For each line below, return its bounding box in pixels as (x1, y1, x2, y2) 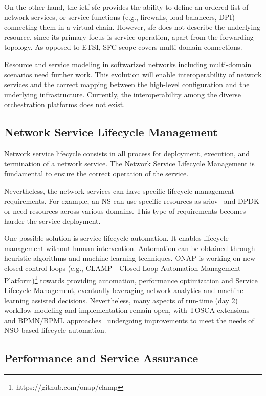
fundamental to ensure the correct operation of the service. (4, 168, 189, 179)
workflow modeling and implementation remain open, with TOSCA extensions (4, 305, 250, 316)
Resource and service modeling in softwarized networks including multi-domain (4, 58, 252, 69)
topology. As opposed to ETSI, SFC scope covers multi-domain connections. (4, 41, 242, 52)
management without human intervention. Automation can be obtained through (4, 242, 255, 253)
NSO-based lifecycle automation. (4, 325, 106, 336)
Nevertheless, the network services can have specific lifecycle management (4, 185, 234, 196)
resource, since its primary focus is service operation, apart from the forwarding (4, 31, 254, 42)
